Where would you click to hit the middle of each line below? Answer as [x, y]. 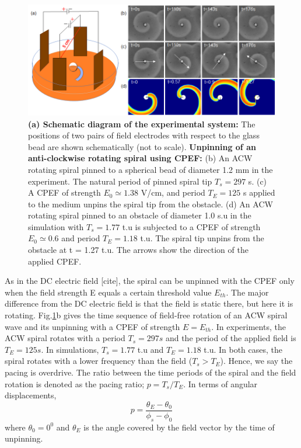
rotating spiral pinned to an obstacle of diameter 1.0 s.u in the [140, 215]
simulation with [56, 226]
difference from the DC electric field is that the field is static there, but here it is [149, 303]
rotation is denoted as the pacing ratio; [75, 383]
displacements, [31, 395]
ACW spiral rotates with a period [65, 338]
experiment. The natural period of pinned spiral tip [120, 181]
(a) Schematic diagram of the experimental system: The [142, 124]
